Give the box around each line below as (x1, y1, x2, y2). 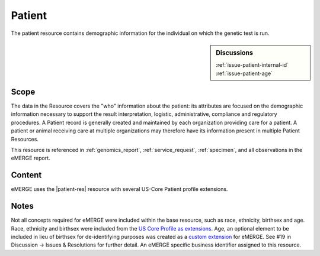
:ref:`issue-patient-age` (216, 70, 273, 77)
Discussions (216, 48, 253, 57)
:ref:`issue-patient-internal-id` (216, 61, 289, 69)
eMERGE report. (11, 154, 50, 162)
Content (11, 170, 42, 180)
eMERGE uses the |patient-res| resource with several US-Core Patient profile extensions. (11, 186, 228, 193)
